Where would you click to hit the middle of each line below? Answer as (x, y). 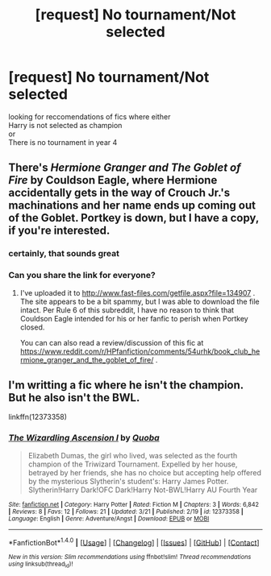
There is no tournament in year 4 (63, 142)
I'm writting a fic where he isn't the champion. (126, 385)
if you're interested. (59, 231)
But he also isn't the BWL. (74, 398)
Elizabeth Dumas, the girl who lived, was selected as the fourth (133, 455)
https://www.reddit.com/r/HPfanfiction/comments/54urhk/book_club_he (140, 351)
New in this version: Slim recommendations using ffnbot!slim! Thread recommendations (130, 557)
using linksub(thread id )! (41, 565)
